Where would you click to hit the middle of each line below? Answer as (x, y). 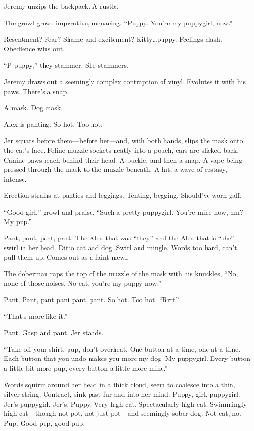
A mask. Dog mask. (34, 108)
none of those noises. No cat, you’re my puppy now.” (83, 283)
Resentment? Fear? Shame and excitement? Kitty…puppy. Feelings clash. (113, 39)
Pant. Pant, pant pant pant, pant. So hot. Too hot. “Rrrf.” (92, 299)
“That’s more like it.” (36, 316)
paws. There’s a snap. (36, 91)
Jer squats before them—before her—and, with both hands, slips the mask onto (124, 140)
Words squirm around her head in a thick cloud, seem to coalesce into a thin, (120, 384)
